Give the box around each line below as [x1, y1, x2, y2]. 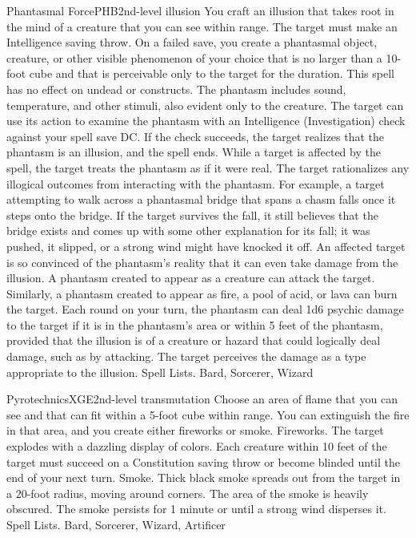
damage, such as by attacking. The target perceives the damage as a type [6, 348, 366, 365]
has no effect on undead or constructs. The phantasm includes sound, [6, 80, 346, 97]
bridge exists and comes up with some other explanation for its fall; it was [6, 222, 370, 239]
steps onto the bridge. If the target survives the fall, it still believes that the [6, 206, 378, 223]
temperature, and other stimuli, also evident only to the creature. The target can [6, 96, 404, 113]
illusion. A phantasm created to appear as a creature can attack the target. [6, 269, 375, 286]
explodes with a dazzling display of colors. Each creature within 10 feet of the [6, 438, 387, 455]
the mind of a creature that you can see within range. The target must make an [6, 18, 398, 34]
